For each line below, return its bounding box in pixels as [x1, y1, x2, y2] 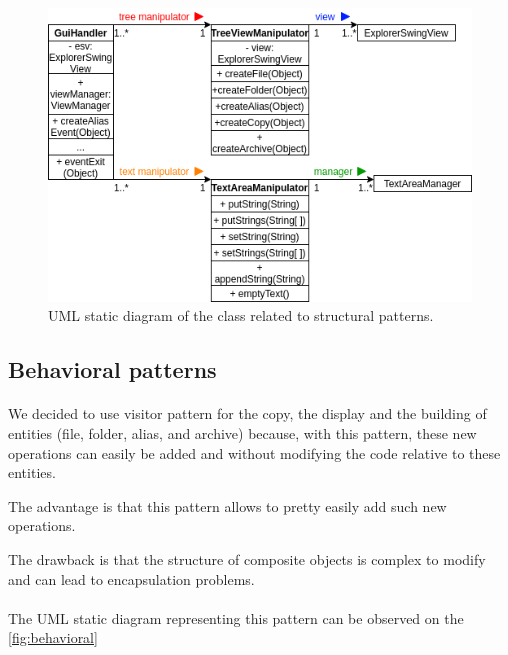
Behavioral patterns [8, 354, 217, 385]
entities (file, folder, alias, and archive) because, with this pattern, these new [8, 422, 477, 443]
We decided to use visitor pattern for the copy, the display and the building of [8, 403, 487, 424]
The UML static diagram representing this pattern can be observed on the [8, 607, 464, 628]
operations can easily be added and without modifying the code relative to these [8, 442, 501, 463]
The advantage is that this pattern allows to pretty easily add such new [8, 495, 447, 516]
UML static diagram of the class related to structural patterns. [48, 305, 434, 326]
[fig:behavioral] [8, 627, 98, 648]
